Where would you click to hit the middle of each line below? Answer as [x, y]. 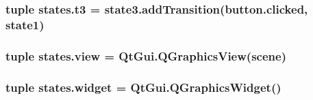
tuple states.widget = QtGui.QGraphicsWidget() [143, 87]
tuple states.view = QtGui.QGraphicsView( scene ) [146, 55]
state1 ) [25, 24]
